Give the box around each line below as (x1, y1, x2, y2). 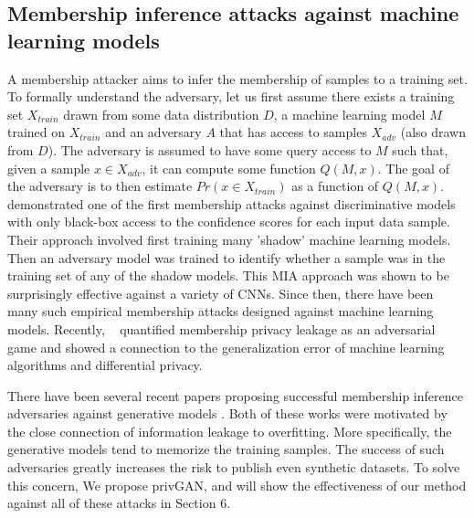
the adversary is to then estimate (7, 176, 193, 196)
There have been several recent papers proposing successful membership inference (7, 386, 463, 405)
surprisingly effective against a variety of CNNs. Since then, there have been (7, 283, 434, 302)
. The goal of (377, 158, 449, 177)
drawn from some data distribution (63, 104, 259, 123)
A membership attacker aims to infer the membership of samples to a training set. (7, 69, 468, 88)
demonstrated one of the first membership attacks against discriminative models (7, 194, 456, 213)
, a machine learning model (273, 104, 426, 123)
